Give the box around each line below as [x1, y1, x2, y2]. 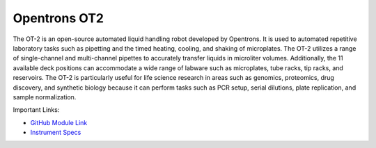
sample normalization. [13, 92, 77, 101]
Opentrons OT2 [13, 10, 104, 26]
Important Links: [13, 106, 60, 114]
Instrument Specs [30, 129, 81, 137]
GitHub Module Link [30, 118, 88, 126]
